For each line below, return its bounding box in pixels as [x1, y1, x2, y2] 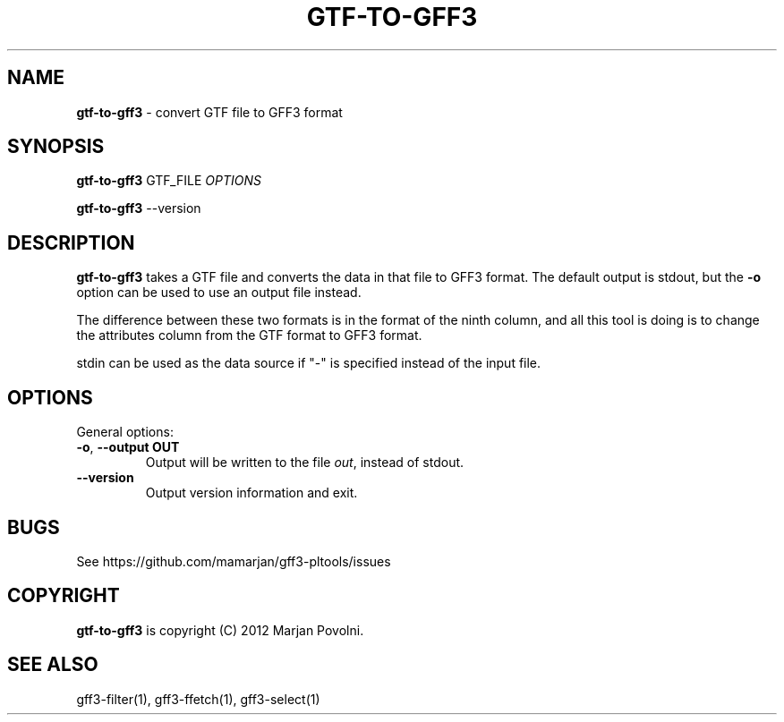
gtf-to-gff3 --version [76, 200, 201, 217]
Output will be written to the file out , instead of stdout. [145, 454, 464, 471]
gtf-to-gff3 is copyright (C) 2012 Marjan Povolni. [76, 622, 364, 638]
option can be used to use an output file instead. [76, 285, 362, 301]
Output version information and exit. [145, 485, 358, 501]
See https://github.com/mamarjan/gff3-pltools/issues [76, 553, 391, 569]
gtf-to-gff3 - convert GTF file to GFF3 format [76, 104, 343, 120]
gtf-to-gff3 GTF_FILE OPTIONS [76, 173, 261, 189]
